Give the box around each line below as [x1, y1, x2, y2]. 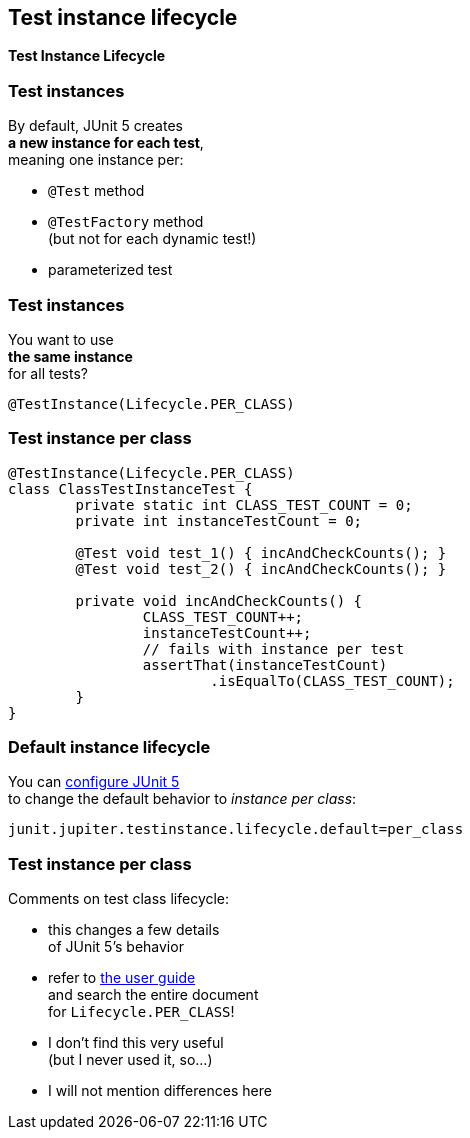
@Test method [48, 182, 145, 200]
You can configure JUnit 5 [8, 773, 180, 791]
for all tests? [8, 364, 88, 382]
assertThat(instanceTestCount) [142, 656, 388, 673]
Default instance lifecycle [8, 737, 211, 758]
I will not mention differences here [48, 1082, 272, 1100]
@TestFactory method [48, 213, 204, 231]
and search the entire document [48, 986, 259, 1004]
